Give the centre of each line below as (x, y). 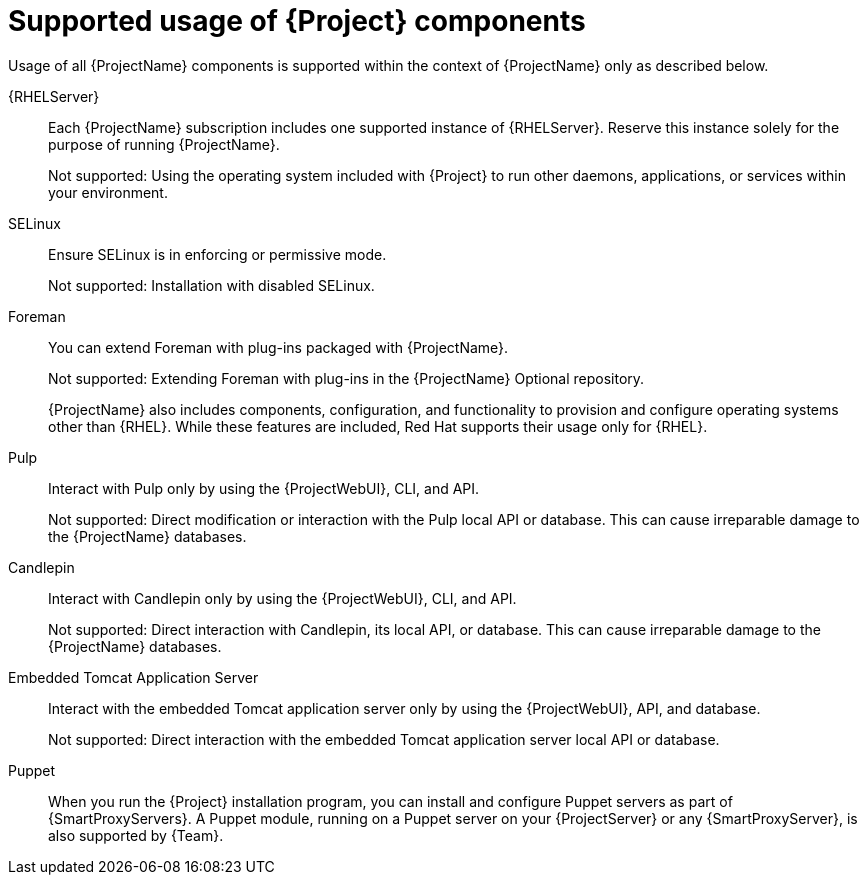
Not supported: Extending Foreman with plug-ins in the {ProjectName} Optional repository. (346, 378)
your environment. (108, 192)
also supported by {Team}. (136, 835)
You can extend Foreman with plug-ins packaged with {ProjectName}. (278, 347)
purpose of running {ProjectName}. (164, 144)
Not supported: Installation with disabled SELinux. (211, 285)
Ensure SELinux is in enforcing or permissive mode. (217, 254)
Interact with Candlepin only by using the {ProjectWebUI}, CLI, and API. (282, 598)
